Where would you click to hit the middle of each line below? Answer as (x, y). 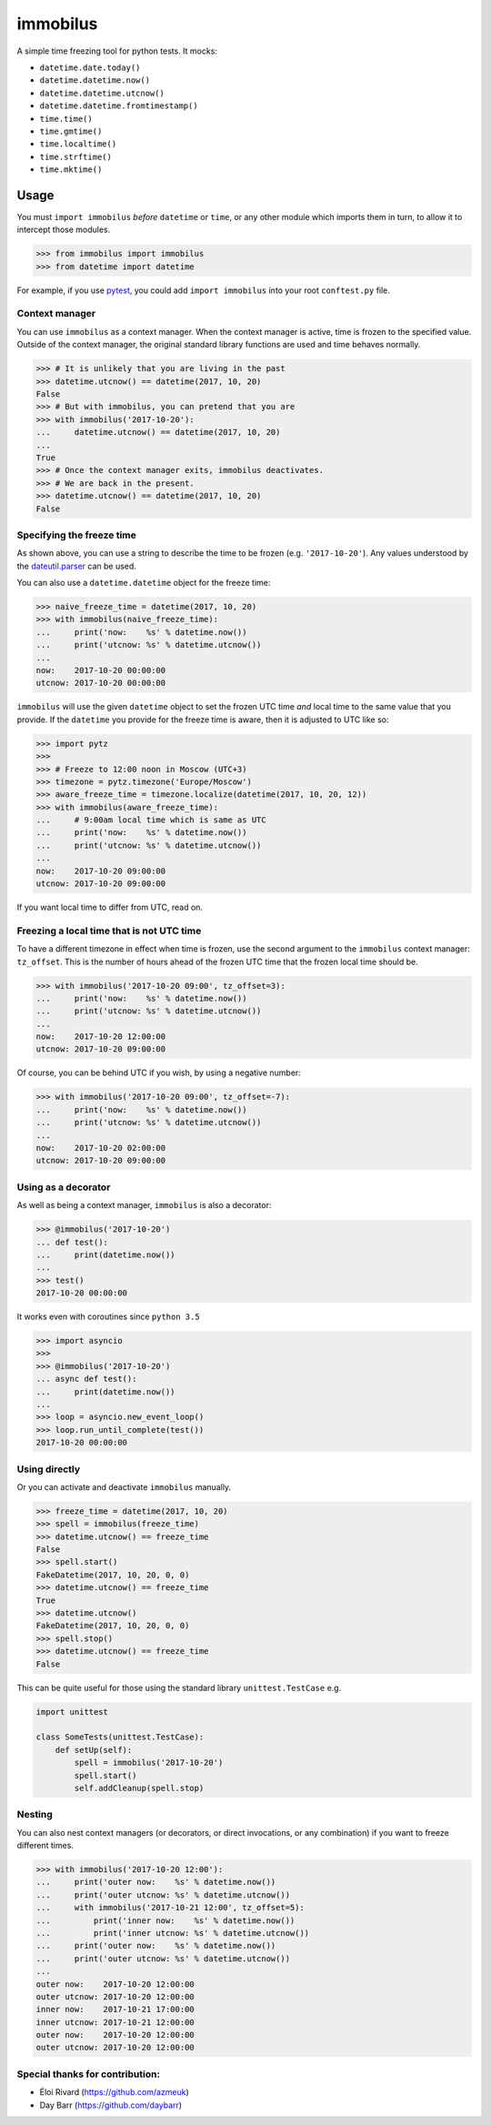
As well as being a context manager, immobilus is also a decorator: (144, 1205)
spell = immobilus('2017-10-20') (149, 1763)
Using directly (49, 1469)
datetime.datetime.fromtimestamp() (119, 106)
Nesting (35, 1815)
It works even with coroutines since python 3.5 (108, 1317)
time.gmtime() (71, 131)
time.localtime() (78, 144)
